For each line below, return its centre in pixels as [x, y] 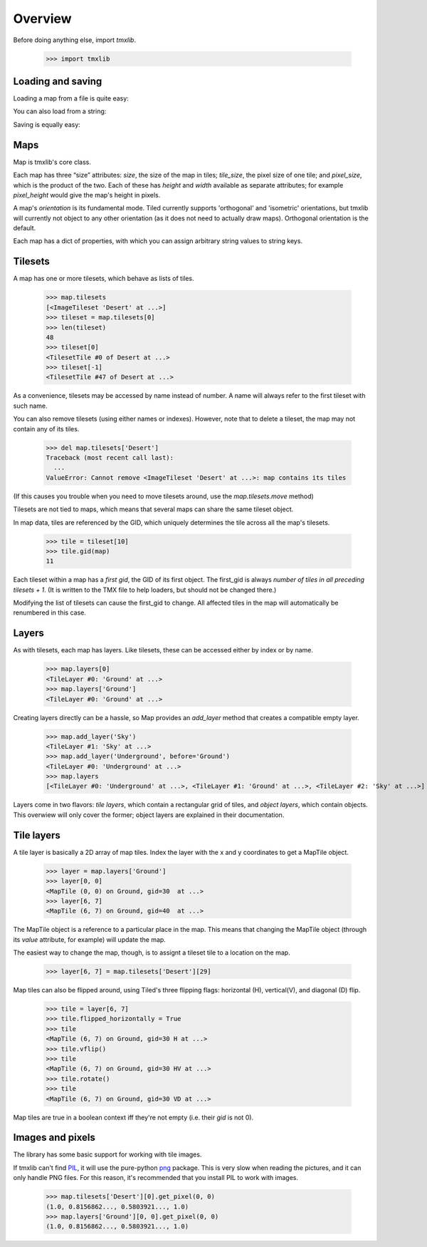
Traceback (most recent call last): [110, 457]
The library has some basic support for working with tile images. [107, 1154]
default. [25, 228]
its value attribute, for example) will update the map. [90, 939]
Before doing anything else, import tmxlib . [75, 40]
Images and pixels [54, 1138]
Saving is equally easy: [47, 124]
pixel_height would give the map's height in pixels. [87, 195]
